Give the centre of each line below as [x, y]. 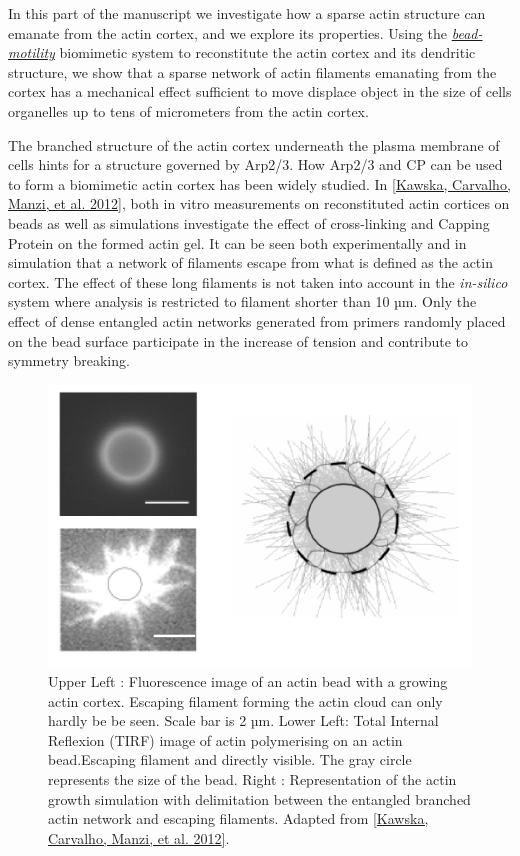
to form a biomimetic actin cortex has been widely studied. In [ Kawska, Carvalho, [259, 183]
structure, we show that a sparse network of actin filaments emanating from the [252, 71]
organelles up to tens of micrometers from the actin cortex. [188, 110]
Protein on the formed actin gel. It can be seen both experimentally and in [237, 242]
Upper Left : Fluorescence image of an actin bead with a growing [248, 680]
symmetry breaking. [69, 360]
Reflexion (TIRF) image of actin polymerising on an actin [225, 739]
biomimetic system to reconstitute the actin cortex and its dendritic [267, 52]
